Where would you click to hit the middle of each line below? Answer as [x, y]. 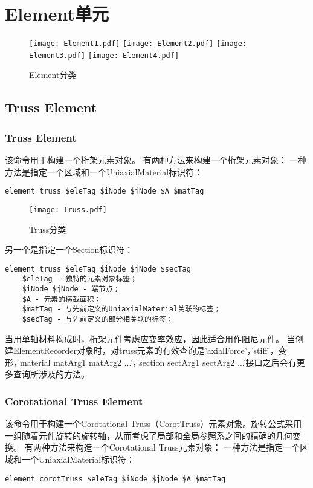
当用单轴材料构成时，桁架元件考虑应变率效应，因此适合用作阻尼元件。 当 [150, 338]
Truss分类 [48, 229]
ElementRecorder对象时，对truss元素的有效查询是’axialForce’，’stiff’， [146, 350]
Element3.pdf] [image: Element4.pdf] [104, 55]
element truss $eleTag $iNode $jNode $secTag [98, 269]
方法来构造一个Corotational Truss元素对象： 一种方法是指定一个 [175, 447]
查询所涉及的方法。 [51, 374]
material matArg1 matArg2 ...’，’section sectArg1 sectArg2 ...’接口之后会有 [158, 362]
